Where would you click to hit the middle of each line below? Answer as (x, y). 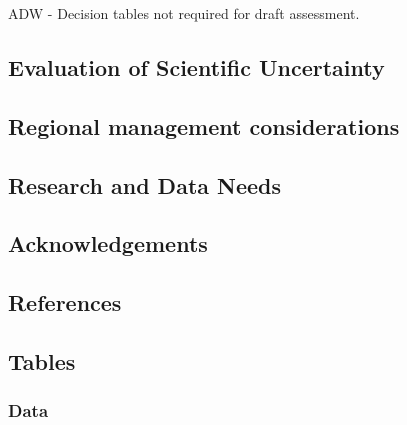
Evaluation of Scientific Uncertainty (196, 66)
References (65, 302)
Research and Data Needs (145, 184)
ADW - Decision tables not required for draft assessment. (184, 13)
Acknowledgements (108, 243)
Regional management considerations (204, 125)
